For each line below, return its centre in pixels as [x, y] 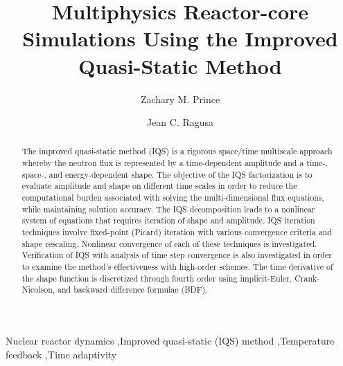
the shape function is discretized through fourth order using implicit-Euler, [157, 278]
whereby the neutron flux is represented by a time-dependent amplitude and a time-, [175, 163]
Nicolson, [38, 290]
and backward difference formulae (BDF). [133, 290]
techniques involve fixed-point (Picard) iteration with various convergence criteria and [177, 232]
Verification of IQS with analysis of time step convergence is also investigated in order [177, 255]
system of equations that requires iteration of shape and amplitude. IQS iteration [168, 220]
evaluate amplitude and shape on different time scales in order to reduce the [159, 186]
